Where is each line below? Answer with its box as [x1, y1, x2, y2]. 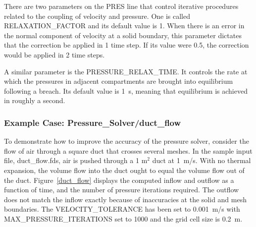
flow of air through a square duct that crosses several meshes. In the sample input [4, 145, 253, 156]
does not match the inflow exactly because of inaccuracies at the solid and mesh [4, 194, 247, 204]
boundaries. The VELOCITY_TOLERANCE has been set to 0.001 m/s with [4, 204, 240, 214]
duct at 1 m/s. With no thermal [152, 155, 251, 166]
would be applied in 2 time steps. [4, 49, 105, 59]
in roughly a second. [4, 95, 65, 106]
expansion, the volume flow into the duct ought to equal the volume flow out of [4, 165, 245, 175]
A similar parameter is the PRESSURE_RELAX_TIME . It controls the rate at [4, 66, 248, 76]
